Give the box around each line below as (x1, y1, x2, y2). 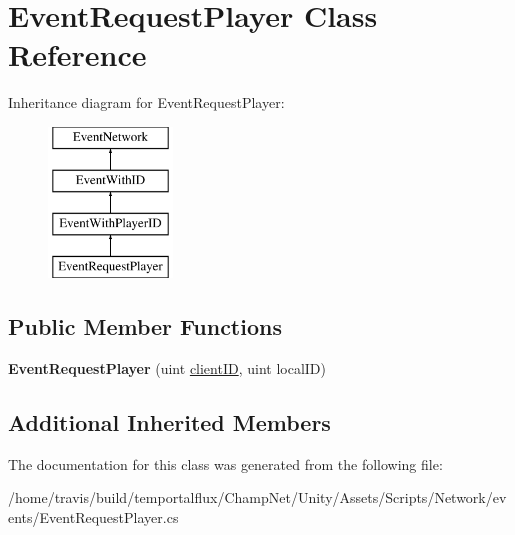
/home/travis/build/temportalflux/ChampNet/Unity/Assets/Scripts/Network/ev (8, 487, 507, 508)
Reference (8, 34, 147, 75)
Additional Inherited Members (8, 406, 331, 437)
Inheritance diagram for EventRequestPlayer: (8, 92, 285, 113)
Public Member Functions (8, 311, 282, 342)
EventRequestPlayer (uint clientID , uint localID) (8, 357, 327, 378)
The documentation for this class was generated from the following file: (8, 453, 443, 474)
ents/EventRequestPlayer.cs (8, 506, 179, 527)
